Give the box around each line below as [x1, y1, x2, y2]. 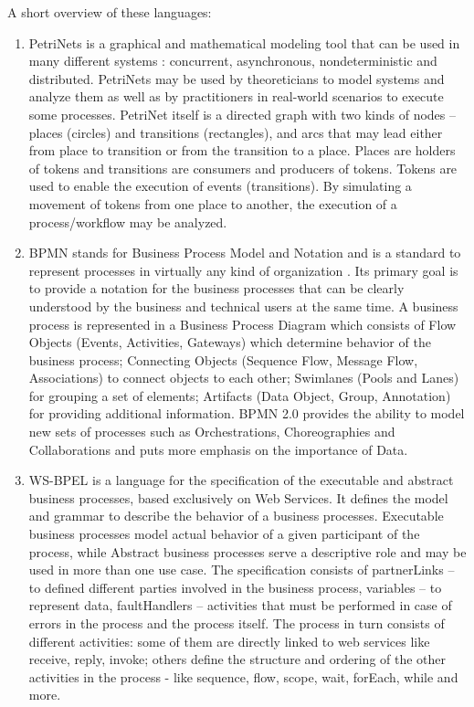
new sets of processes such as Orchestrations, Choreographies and [28, 422, 395, 441]
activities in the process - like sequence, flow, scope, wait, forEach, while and [28, 667, 458, 686]
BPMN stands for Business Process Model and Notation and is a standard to [28, 243, 461, 262]
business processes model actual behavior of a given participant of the [28, 524, 420, 543]
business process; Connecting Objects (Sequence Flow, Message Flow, [28, 350, 418, 369]
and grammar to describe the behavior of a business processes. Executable [28, 506, 444, 525]
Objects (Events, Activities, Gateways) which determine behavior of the [28, 332, 431, 352]
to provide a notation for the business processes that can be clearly [28, 279, 405, 298]
